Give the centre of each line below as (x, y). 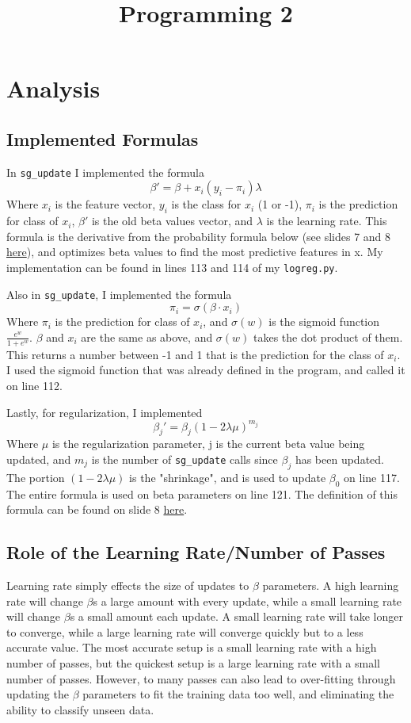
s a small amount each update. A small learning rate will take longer (236, 616)
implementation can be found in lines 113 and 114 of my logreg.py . (172, 267)
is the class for (206, 204)
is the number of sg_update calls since (185, 459)
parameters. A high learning (331, 585)
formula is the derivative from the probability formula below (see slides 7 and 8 (199, 236)
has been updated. (339, 459)
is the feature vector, (105, 204)
